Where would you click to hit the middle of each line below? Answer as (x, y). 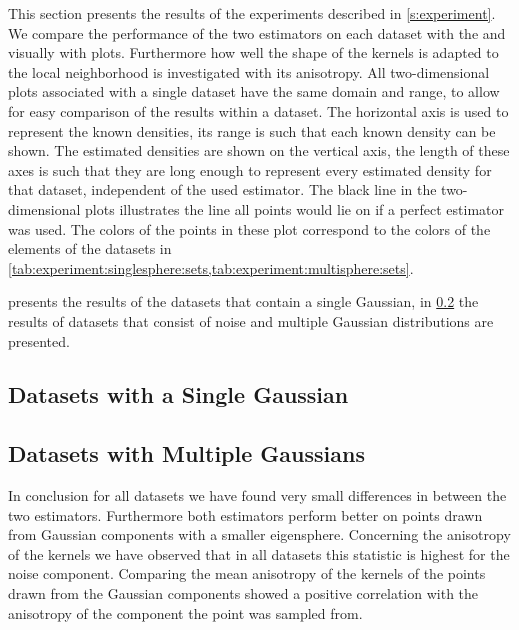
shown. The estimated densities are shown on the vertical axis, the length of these (259, 150)
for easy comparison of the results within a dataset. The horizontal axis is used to (258, 110)
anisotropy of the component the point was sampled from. (185, 612)
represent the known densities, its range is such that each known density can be (252, 130)
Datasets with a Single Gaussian (178, 394)
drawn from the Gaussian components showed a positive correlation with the (243, 593)
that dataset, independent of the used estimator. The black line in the (222, 189)
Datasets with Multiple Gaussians (186, 453)
